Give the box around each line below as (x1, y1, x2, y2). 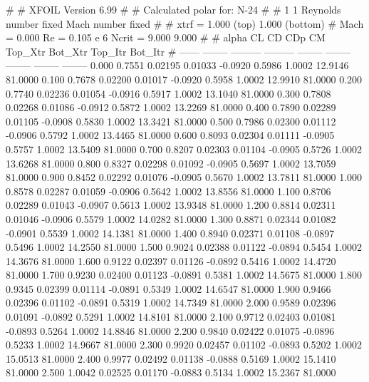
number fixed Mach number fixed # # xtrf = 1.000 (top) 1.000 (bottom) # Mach (6, 16, 364, 31)
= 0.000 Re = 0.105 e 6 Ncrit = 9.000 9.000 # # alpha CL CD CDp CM (6, 30, 326, 45)
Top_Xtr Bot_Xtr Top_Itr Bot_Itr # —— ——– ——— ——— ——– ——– (6, 43, 351, 58)
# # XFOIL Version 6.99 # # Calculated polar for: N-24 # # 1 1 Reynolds (6, 2, 341, 16)
